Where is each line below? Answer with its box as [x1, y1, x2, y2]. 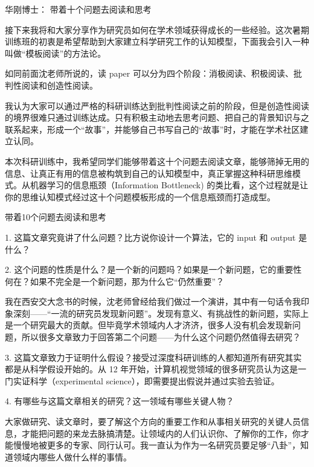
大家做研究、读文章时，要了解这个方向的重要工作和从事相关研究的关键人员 [5, 415, 301, 428]
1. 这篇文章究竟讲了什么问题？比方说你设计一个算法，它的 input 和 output [5, 230, 296, 243]
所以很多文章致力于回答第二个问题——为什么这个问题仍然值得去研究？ [21, 331, 301, 343]
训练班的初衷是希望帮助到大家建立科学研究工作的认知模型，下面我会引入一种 [5, 35, 309, 48]
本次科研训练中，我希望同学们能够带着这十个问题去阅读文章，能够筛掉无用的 [5, 154, 309, 167]
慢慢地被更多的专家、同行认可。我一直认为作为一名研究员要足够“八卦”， [13, 439, 301, 451]
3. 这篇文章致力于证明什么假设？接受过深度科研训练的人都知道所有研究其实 [5, 351, 302, 363]
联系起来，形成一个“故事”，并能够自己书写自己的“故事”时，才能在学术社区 [5, 122, 300, 135]
